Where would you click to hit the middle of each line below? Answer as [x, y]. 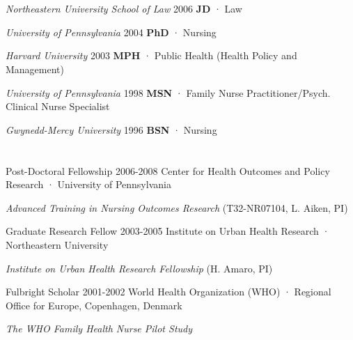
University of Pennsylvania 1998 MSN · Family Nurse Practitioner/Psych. [168, 92]
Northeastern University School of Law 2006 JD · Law [124, 9]
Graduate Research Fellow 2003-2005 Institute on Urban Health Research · [168, 231]
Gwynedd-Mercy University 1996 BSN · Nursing [111, 129]
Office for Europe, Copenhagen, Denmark [94, 305]
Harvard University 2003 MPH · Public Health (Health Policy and [151, 55]
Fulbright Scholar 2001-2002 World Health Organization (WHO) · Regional [168, 292]
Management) [35, 69]
